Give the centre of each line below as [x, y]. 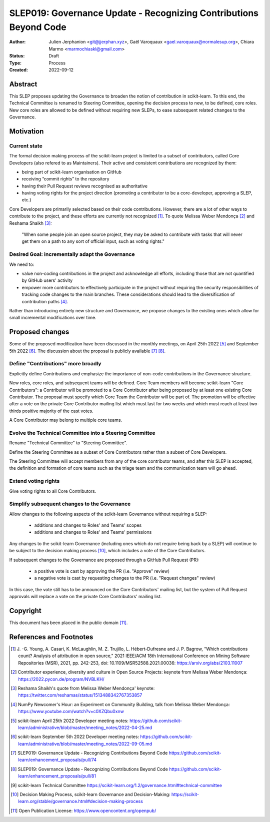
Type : [15, 63]
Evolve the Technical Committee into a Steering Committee [82, 433]
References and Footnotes [51, 637]
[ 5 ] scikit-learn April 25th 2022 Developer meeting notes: [69, 721]
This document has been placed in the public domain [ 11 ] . [68, 623]
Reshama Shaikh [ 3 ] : [30, 223]
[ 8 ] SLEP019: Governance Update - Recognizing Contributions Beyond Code [89, 769]
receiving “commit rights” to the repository [65, 179]
